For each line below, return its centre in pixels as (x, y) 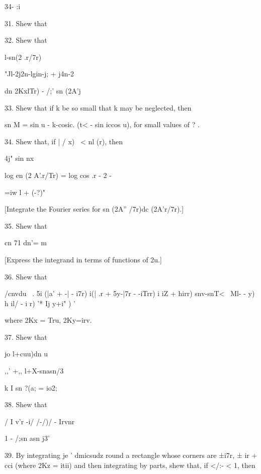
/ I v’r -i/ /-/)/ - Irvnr (40, 421)
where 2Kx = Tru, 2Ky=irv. (48, 320)
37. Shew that (26, 337)
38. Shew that (26, 404)
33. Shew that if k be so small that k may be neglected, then (98, 107)
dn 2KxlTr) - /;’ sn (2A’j (43, 90)
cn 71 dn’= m (26, 243)
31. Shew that (26, 23)
